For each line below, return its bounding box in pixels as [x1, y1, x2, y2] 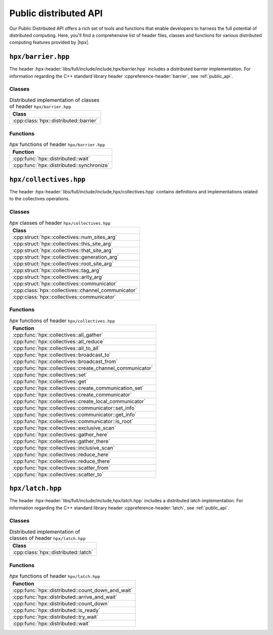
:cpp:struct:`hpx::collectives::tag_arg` [12, 266, 101, 273]
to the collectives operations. [9, 195, 70, 202]
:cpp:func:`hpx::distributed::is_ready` [12, 607, 101, 614]
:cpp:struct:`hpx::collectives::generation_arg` [12, 253, 119, 260]
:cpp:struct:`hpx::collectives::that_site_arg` [12, 247, 113, 254]
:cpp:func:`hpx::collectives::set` [12, 371, 88, 378]
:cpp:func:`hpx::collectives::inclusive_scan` [12, 444, 115, 451]
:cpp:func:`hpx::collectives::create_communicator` [12, 391, 132, 398]
